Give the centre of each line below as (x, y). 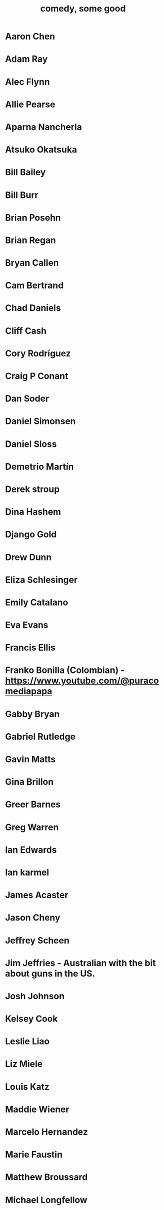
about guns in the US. (50, 973)
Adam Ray (26, 59)
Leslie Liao (27, 1041)
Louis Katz (27, 1087)
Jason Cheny (33, 918)
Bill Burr (22, 195)
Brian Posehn (33, 218)
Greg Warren (32, 827)
